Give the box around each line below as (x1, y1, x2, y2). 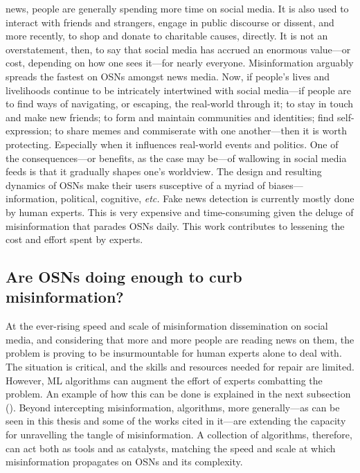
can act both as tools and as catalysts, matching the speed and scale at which (6, 440, 336, 455)
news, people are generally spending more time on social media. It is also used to (6, 1, 349, 15)
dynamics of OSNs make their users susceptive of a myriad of (6, 177, 266, 192)
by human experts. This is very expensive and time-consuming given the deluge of (6, 204, 354, 219)
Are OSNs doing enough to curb (6, 266, 242, 287)
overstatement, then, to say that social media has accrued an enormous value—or (6, 42, 351, 56)
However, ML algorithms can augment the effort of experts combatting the (6, 373, 323, 387)
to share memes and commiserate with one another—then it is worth (55, 123, 347, 138)
